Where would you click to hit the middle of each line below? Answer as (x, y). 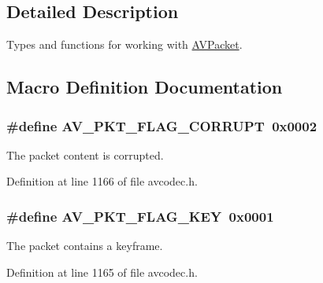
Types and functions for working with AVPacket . (124, 44)
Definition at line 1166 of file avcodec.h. (102, 181)
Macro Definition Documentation (145, 87)
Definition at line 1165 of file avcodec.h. (102, 272)
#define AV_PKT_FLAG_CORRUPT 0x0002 (162, 125)
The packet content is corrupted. (85, 154)
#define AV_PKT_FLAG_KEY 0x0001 (140, 216)
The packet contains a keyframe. (85, 246)
